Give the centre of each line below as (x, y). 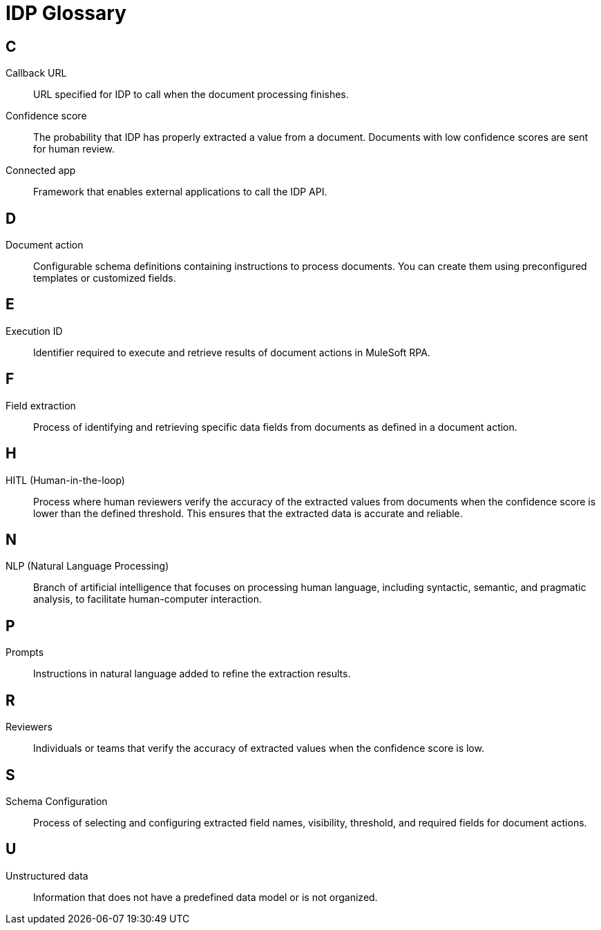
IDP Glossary (66, 13)
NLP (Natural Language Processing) (87, 566)
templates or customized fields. (105, 278)
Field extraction (41, 405)
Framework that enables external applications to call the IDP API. (180, 192)
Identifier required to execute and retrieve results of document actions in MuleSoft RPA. (232, 352)
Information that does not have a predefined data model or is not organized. (206, 897)
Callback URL (36, 73)
